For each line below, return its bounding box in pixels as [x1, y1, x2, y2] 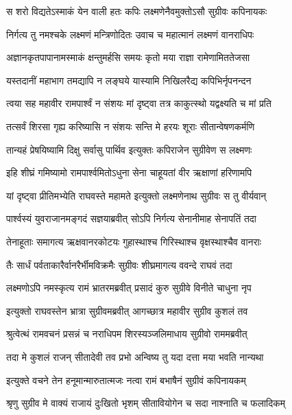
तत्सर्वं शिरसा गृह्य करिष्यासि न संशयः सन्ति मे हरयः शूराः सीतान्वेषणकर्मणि [6, 119, 255, 133]
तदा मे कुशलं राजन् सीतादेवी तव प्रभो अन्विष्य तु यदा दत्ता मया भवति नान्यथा [6, 349, 264, 364]
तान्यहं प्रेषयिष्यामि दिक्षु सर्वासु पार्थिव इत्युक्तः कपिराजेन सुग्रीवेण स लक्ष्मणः [6, 142, 252, 156]
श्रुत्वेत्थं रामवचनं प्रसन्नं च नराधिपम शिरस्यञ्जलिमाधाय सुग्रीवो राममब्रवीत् [6, 327, 247, 341]
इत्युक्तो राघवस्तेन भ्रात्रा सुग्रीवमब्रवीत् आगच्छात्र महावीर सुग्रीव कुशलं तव [6, 303, 248, 318]
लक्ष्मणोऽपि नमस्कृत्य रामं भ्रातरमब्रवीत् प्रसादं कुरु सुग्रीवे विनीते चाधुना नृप [6, 281, 252, 295]
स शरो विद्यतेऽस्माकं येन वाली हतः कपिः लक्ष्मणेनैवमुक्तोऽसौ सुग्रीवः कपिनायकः [6, 4, 267, 18]
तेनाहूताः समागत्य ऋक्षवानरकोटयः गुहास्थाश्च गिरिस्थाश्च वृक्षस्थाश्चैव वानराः [6, 234, 262, 248]
